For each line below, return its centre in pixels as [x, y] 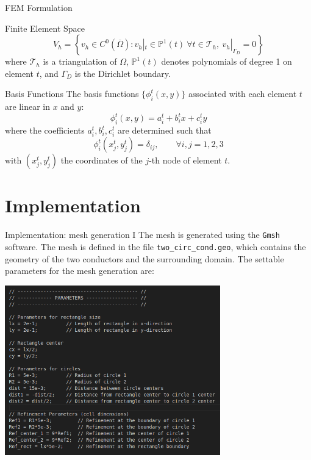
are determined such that [165, 130]
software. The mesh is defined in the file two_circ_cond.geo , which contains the [155, 246]
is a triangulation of [80, 61]
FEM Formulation [39, 7]
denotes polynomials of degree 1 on [227, 61]
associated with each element [243, 94]
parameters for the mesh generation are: [80, 271]
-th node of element [185, 160]
